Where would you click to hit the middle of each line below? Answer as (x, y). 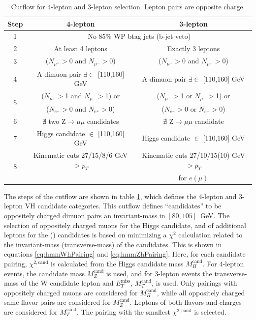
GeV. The (215, 216)
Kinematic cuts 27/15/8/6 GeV (80, 155)
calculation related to (210, 235)
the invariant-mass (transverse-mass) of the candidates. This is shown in (113, 244)
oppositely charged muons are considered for (71, 292)
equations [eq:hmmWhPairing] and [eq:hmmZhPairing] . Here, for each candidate (125, 254)
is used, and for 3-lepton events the (159, 273)
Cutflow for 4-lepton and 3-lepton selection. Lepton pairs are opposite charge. (128, 6)
